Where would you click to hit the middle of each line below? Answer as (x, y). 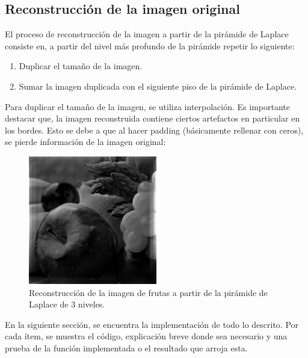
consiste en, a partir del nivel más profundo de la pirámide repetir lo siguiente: (150, 45)
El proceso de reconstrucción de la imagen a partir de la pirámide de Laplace (147, 34)
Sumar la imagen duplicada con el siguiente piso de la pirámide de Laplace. (158, 86)
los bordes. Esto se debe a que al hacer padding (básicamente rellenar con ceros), (154, 130)
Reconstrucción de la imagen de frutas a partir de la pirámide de (148, 292)
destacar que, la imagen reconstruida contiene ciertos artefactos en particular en (152, 118)
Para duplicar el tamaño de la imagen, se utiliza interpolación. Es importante (147, 106)
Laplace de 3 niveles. (67, 304)
